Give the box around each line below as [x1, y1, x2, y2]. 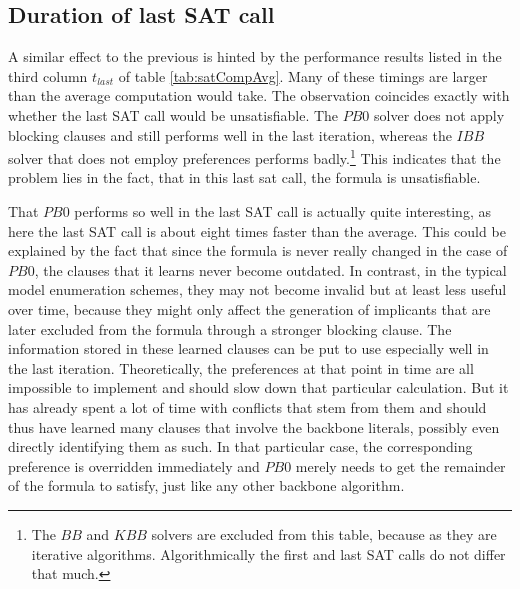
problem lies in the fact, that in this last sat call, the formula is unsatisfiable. [8, 167, 481, 188]
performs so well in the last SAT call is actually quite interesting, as [74, 201, 491, 222]
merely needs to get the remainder [295, 455, 506, 476]
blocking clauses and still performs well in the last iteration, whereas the [8, 124, 452, 145]
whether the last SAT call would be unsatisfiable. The [8, 104, 339, 125]
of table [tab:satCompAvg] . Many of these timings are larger [118, 65, 488, 86]
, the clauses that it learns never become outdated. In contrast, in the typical [34, 259, 507, 280]
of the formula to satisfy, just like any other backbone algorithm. [8, 475, 405, 496]
